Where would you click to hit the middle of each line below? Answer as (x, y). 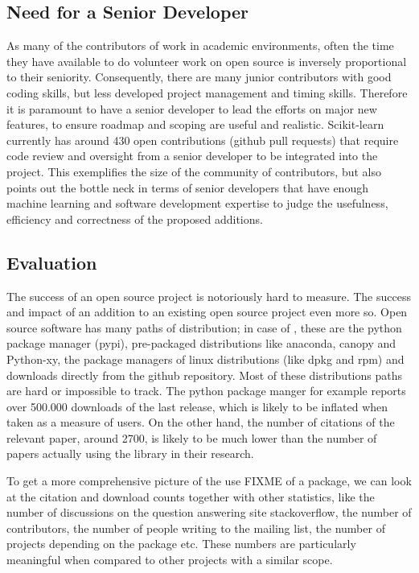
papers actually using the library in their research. (130, 453)
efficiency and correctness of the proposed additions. (135, 218)
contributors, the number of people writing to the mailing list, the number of (196, 528)
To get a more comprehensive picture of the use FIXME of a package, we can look (209, 481)
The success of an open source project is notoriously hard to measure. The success (209, 296)
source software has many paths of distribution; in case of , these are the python (204, 327)
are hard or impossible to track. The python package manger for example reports (206, 391)
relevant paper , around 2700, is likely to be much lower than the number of (192, 437)
